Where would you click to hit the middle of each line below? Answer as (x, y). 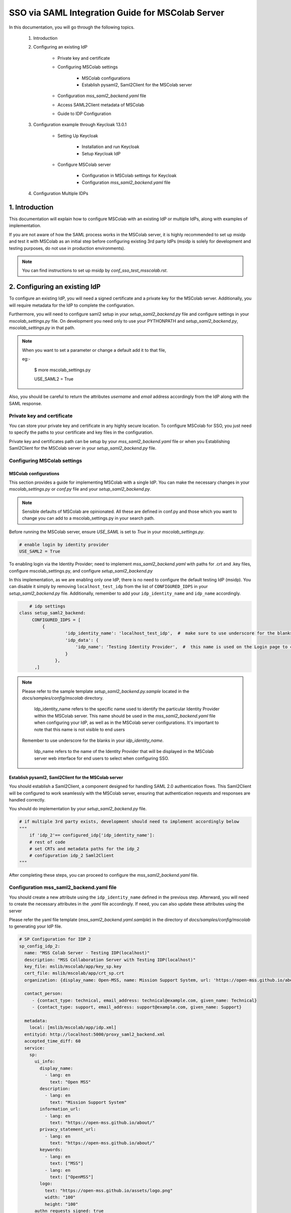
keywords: (51, 1150)
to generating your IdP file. (36, 926)
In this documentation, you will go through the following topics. (72, 27)
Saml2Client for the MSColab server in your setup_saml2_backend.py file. (83, 448)
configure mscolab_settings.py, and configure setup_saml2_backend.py (81, 571)
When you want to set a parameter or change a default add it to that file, (94, 350)
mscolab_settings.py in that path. (42, 328)
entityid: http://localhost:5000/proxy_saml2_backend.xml (95, 1034)
